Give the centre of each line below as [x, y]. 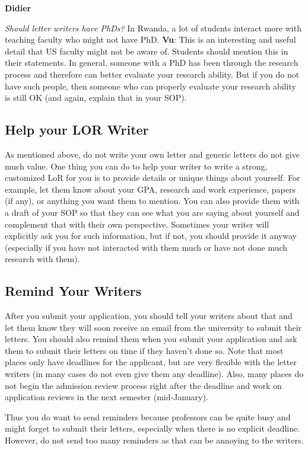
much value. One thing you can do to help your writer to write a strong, [136, 166]
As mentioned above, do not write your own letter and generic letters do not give [152, 154]
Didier [18, 8]
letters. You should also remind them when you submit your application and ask [151, 339]
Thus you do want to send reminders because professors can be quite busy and [148, 417]
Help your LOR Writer [77, 130]
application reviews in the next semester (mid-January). [107, 397]
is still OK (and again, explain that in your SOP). [96, 98]
